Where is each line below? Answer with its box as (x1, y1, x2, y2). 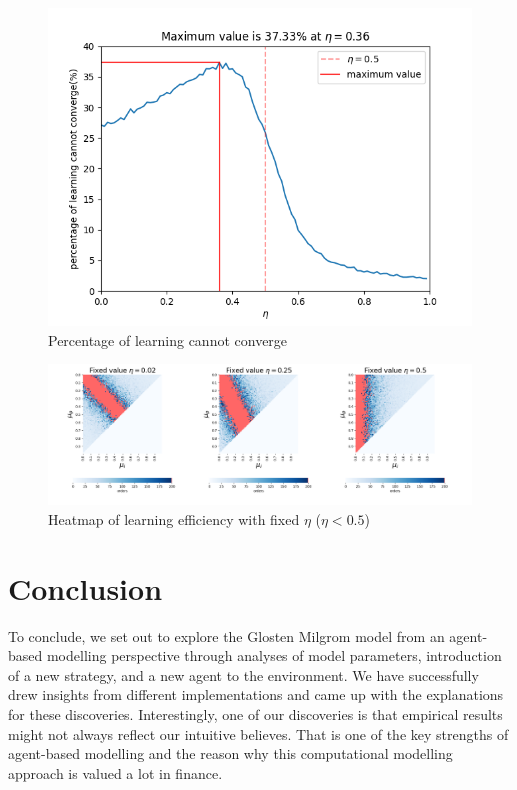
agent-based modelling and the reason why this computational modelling (8, 743, 453, 764)
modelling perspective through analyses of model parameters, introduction (46, 645, 502, 666)
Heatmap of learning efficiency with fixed (48, 508, 300, 529)
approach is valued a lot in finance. (8, 762, 223, 783)
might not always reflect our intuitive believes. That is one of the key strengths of (8, 723, 509, 744)
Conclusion (8, 567, 163, 608)
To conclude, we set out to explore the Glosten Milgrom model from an (8, 625, 445, 646)
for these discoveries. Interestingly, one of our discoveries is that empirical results (8, 704, 503, 725)
